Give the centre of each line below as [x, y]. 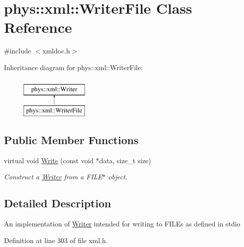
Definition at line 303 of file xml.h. [56, 240]
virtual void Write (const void [49, 160]
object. [118, 177]
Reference [38, 27]
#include [18, 51]
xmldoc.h [56, 51]
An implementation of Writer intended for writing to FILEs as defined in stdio [122, 224]
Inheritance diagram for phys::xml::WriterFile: [73, 67]
